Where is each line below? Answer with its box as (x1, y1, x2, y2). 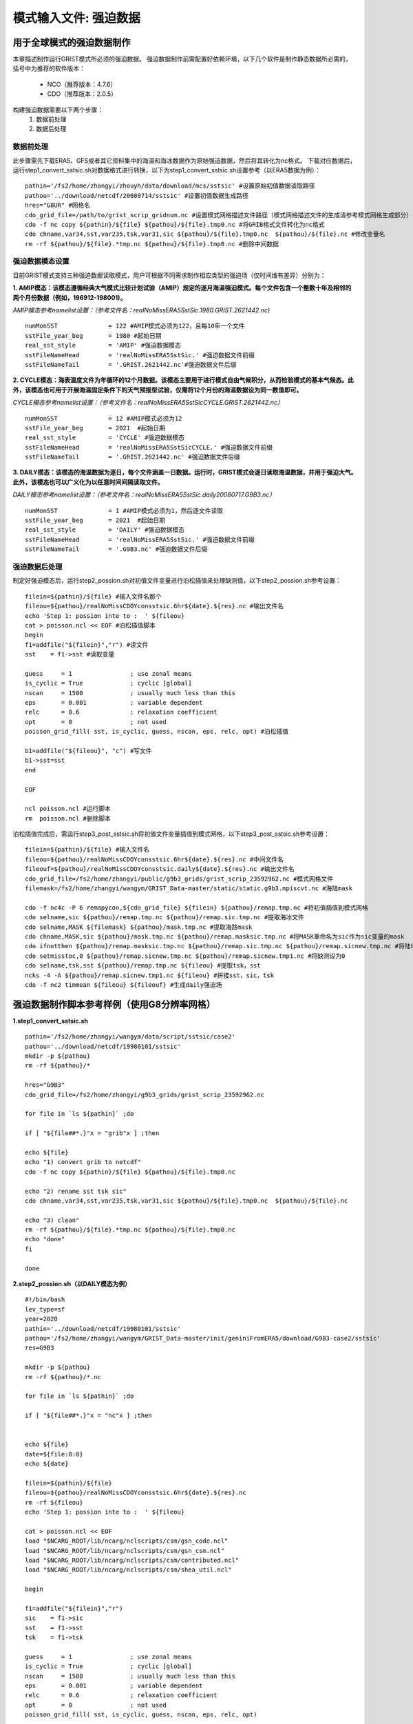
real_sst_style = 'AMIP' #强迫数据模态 (25, 341, 182, 350)
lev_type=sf (25, 1305, 65, 1313)
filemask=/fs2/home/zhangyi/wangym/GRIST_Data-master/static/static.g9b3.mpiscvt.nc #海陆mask (25, 885, 353, 892)
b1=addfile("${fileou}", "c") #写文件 (25, 747, 152, 754)
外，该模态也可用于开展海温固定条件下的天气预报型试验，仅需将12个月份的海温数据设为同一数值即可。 (12, 385, 303, 394)
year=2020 (25, 1315, 58, 1323)
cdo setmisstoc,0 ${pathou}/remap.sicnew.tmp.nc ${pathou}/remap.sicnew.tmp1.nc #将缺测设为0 (25, 952, 346, 960)
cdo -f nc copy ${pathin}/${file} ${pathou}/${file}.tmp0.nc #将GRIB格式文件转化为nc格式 (25, 221, 325, 228)
